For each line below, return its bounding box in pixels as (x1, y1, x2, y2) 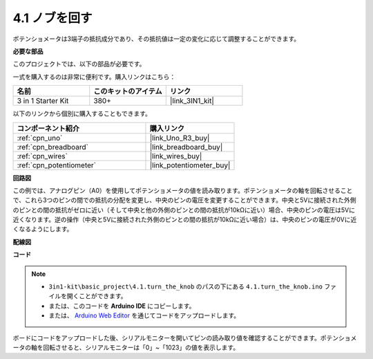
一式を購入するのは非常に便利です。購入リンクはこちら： (12, 73, 176, 81)
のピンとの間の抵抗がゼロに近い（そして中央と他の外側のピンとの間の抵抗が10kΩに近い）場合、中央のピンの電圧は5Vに (12, 205, 356, 214)
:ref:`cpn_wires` (17, 151, 68, 160)
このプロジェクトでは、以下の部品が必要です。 (12, 59, 146, 68)
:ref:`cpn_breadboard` (17, 142, 89, 151)
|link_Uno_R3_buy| (149, 133, 210, 142)
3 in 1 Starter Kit (17, 96, 69, 106)
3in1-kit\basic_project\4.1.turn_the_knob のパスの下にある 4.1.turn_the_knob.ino (48, 282, 323, 291)
